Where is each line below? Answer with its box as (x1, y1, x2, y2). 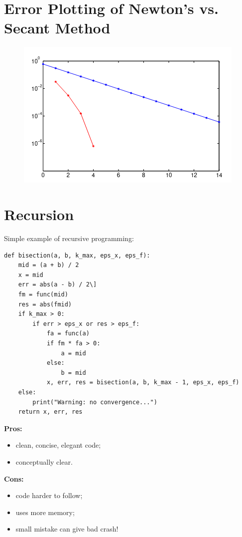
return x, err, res (18, 408, 83, 416)
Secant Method (4, 17, 111, 38)
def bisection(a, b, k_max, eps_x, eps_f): (4, 252, 150, 259)
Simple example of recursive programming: (4, 233, 134, 244)
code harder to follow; (15, 490, 83, 501)
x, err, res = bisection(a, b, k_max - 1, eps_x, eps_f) (46, 379, 240, 386)
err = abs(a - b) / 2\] (18, 281, 97, 288)
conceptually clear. (15, 456, 73, 467)
